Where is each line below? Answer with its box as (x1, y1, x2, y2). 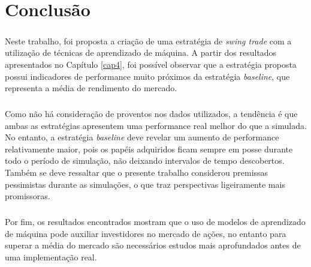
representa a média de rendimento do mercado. (5, 82, 177, 94)
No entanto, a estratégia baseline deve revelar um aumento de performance (5, 131, 279, 143)
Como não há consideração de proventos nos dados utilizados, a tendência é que (5, 107, 298, 120)
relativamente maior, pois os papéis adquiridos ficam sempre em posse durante (5, 142, 293, 155)
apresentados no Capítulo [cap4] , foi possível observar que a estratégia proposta (5, 58, 297, 70)
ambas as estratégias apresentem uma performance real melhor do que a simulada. (5, 119, 307, 131)
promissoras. (5, 190, 50, 202)
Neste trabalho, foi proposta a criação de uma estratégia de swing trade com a (5, 34, 292, 47)
